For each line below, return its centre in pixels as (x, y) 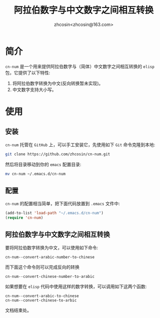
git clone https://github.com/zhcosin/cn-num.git (58, 154)
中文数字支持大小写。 (34, 89)
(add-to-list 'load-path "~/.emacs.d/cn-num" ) (54, 213)
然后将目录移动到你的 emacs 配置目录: (43, 164)
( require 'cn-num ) (24, 218)
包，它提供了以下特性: (28, 73)
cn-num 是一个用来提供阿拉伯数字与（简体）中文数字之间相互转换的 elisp (80, 66)
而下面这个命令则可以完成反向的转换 (42, 267)
